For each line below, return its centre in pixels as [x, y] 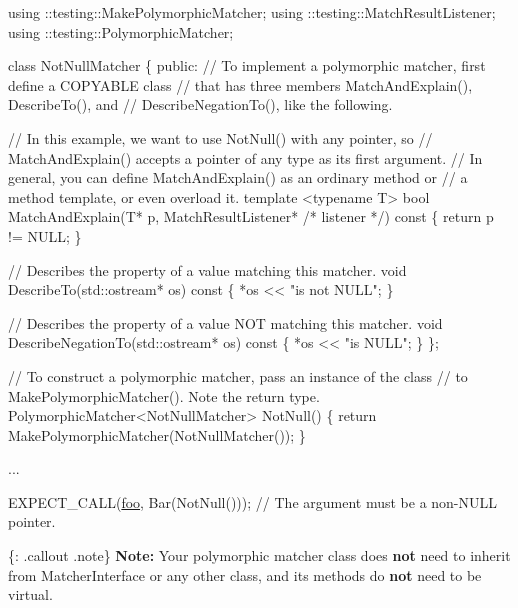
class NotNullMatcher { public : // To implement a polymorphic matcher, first [247, 65]
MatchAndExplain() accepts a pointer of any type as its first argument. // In [245, 157]
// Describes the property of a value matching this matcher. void [207, 269]
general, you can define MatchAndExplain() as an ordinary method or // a [238, 177]
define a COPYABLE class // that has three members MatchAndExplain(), [240, 84]
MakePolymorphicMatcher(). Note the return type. [164, 395]
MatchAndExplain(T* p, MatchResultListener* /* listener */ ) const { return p [251, 216]
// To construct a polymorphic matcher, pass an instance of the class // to [238, 375]
